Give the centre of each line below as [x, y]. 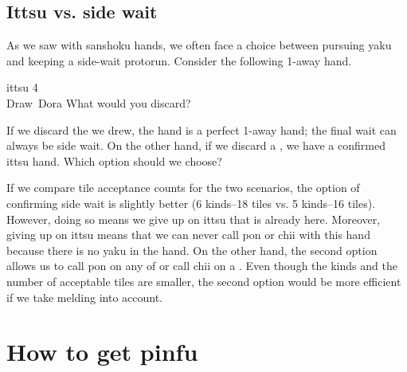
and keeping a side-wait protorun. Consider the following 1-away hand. [179, 60]
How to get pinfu [102, 352]
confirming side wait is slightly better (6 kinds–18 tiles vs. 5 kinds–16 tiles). [191, 203]
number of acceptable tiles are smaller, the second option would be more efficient [204, 281]
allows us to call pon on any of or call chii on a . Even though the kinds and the [202, 266]
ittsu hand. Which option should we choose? [114, 161]
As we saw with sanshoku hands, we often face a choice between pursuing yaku [199, 45]
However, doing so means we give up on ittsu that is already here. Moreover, [194, 219]
